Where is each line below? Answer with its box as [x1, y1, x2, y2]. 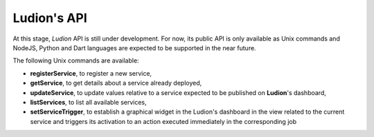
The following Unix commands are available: [12, 56, 139, 65]
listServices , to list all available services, [30, 98, 147, 106]
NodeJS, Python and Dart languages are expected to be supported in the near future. [12, 43, 256, 52]
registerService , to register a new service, [30, 69, 152, 77]
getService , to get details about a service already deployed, [30, 79, 202, 87]
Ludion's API [12, 10, 88, 25]
